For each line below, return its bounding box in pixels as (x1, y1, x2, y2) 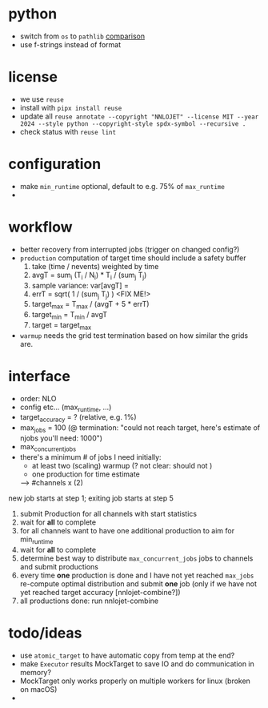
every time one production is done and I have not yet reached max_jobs (19, 570, 254, 580)
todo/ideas (8, 624, 82, 642)
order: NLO (19, 393, 57, 403)
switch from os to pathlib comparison (19, 31, 146, 41)
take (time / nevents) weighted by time (31, 261, 159, 271)
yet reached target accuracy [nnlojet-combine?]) (19, 587, 181, 597)
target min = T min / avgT (31, 310, 108, 321)
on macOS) (19, 684, 58, 694)
